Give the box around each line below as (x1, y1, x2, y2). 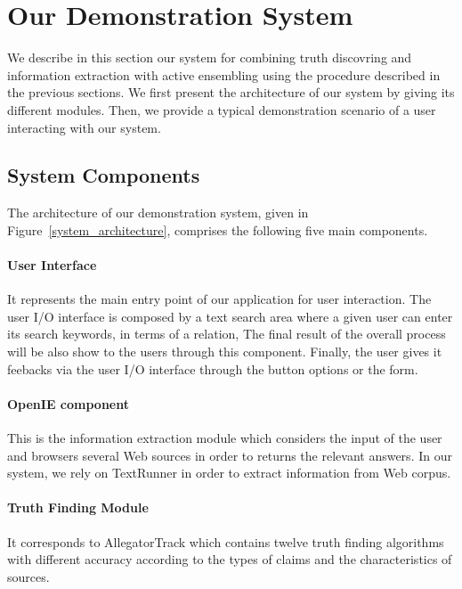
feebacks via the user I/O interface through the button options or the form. (7, 359, 418, 378)
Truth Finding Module (7, 498, 149, 517)
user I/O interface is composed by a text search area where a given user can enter (7, 307, 453, 325)
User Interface (7, 256, 97, 274)
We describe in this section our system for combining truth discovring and (7, 48, 412, 67)
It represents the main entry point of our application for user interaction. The (7, 290, 432, 308)
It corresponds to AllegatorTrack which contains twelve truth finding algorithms (7, 532, 444, 551)
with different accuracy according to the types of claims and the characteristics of (7, 550, 452, 569)
